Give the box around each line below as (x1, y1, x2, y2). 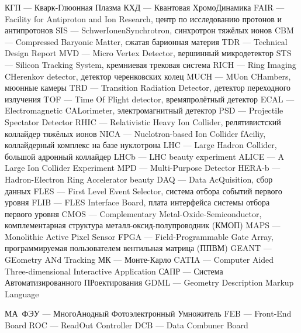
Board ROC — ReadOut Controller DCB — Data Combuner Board (5, 319, 248, 331)
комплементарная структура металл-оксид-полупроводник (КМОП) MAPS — (5, 219, 281, 231)
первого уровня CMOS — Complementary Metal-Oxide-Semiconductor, (5, 207, 262, 219)
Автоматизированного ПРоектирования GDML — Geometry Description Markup (5, 276, 294, 289)
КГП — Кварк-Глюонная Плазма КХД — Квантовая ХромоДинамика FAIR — (5, 1, 285, 13)
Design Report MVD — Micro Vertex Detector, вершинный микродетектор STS (5, 47, 292, 59)
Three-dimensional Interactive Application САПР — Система (5, 265, 223, 277)
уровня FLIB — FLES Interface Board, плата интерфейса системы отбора (5, 196, 270, 208)
